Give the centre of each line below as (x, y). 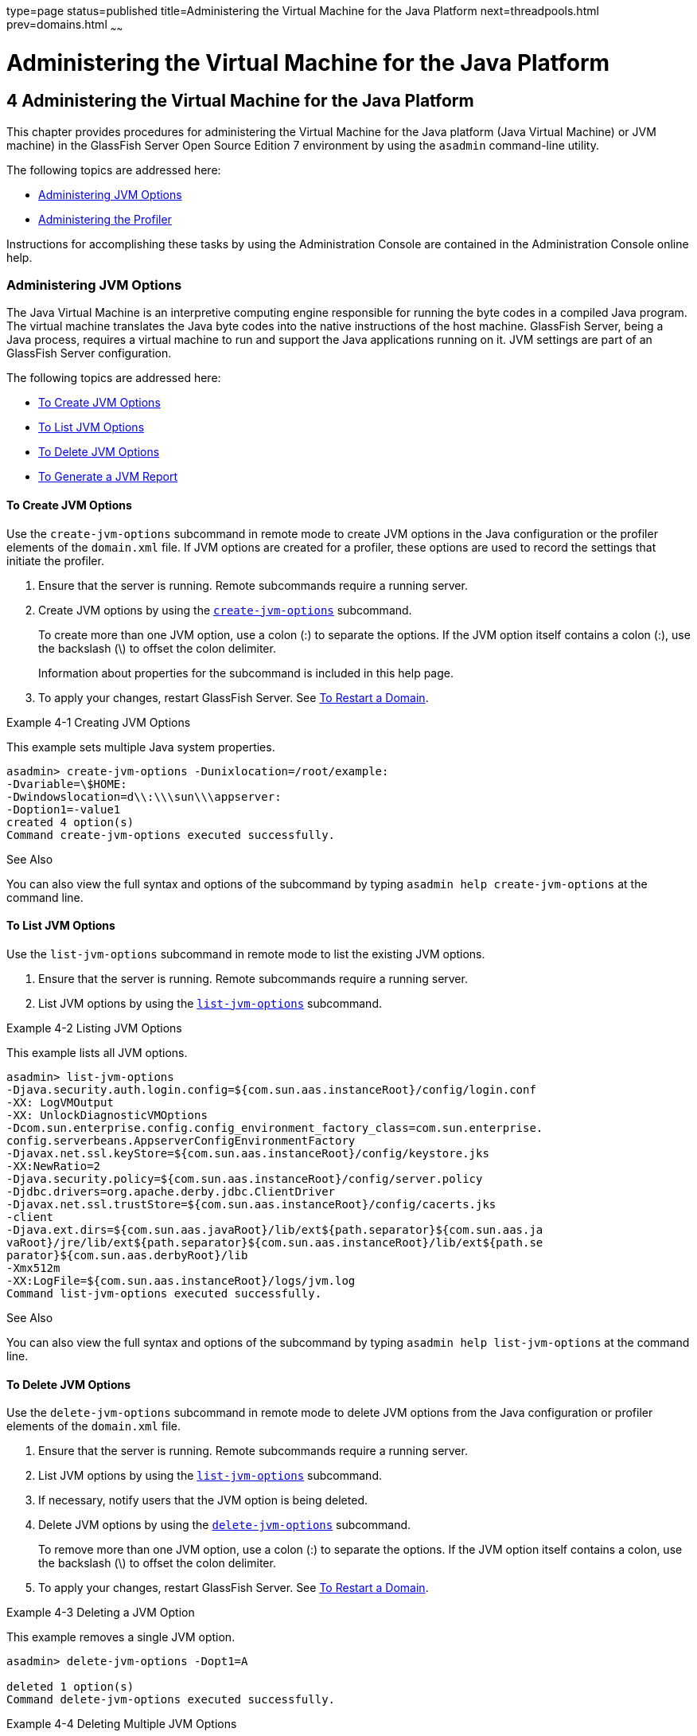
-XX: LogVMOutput (60, 1102)
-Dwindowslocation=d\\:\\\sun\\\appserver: (144, 796)
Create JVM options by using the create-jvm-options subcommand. (225, 610)
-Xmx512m (33, 1268)
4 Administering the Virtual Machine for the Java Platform (240, 101)
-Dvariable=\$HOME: (67, 784)
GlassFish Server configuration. (89, 353)
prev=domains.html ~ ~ (65, 26)
